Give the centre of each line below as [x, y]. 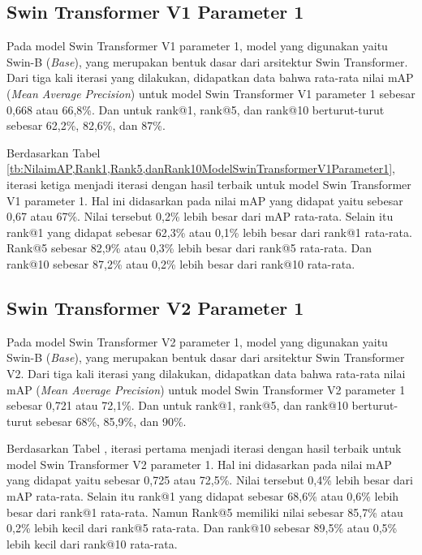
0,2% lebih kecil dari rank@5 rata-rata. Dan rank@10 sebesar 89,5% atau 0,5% [202, 528]
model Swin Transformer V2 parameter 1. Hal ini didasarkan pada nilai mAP [199, 464]
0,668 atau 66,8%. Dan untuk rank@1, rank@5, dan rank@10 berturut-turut [196, 109]
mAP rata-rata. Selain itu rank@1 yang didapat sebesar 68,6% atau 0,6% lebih [203, 496]
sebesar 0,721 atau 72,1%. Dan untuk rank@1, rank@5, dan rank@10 [177, 405]
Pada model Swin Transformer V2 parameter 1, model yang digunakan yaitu [197, 341]
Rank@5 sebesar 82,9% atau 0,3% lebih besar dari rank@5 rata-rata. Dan [189, 248]
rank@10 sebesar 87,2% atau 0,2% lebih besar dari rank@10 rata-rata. [181, 263]
